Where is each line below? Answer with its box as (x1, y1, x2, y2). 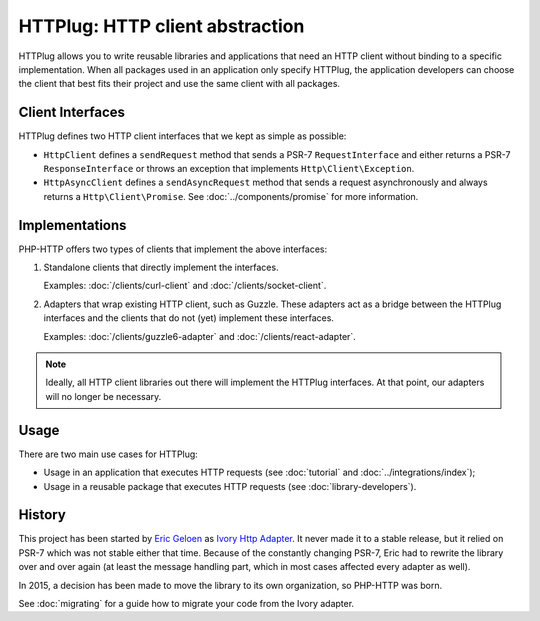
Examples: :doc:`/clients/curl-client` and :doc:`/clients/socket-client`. (43, 280, 327, 292)
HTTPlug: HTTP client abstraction (18, 15, 305, 37)
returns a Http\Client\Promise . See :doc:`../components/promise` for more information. (43, 190, 419, 202)
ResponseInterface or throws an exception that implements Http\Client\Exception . (43, 163, 415, 175)
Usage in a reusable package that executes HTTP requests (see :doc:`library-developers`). (43, 480, 417, 492)
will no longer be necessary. (45, 390, 162, 402)
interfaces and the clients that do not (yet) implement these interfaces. (43, 312, 335, 324)
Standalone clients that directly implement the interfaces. (43, 261, 279, 274)
